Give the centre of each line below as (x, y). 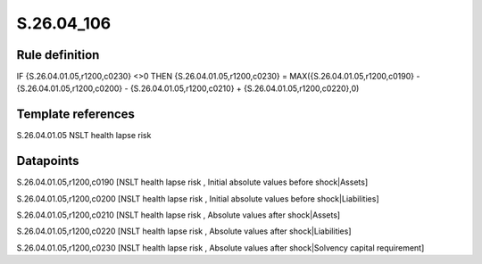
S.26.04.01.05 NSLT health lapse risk (84, 136)
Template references (76, 115)
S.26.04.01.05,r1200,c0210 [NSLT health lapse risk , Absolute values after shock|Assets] (179, 215)
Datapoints (48, 161)
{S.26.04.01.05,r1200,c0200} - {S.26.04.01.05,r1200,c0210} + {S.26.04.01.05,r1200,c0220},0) (188, 88)
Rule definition (58, 55)
